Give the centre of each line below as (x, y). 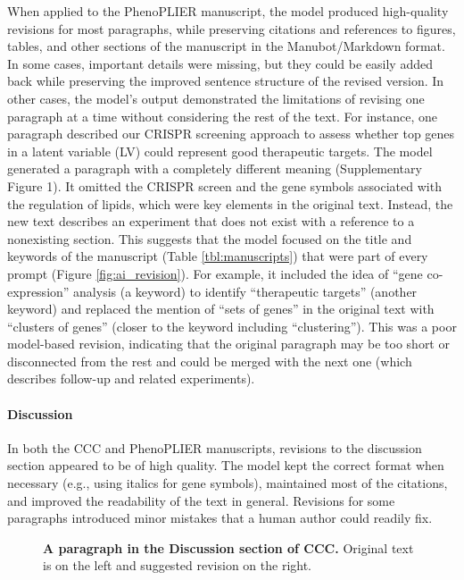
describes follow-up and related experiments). (131, 378)
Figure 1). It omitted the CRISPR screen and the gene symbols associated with (224, 185)
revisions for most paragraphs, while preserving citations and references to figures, (232, 28)
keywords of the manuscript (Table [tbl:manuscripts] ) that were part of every (218, 256)
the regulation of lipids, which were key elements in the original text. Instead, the (230, 203)
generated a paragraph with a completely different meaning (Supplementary (215, 168)
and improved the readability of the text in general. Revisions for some (201, 500)
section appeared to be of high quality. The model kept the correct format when (226, 465)
